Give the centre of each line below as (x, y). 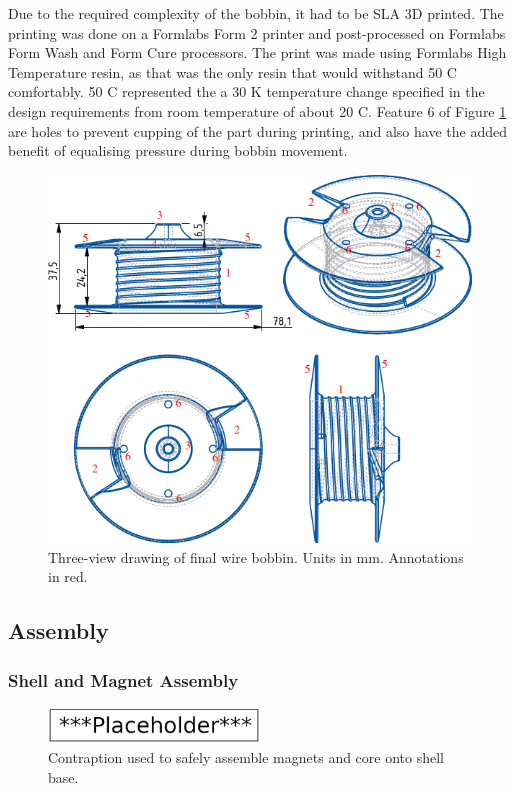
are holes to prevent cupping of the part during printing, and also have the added (257, 130)
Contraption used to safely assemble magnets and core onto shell (246, 756)
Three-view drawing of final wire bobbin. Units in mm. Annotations (256, 556)
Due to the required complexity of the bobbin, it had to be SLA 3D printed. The (256, 13)
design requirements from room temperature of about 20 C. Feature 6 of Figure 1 (257, 110)
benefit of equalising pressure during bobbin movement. (178, 150)
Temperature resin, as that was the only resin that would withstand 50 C (232, 71)
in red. (68, 576)
